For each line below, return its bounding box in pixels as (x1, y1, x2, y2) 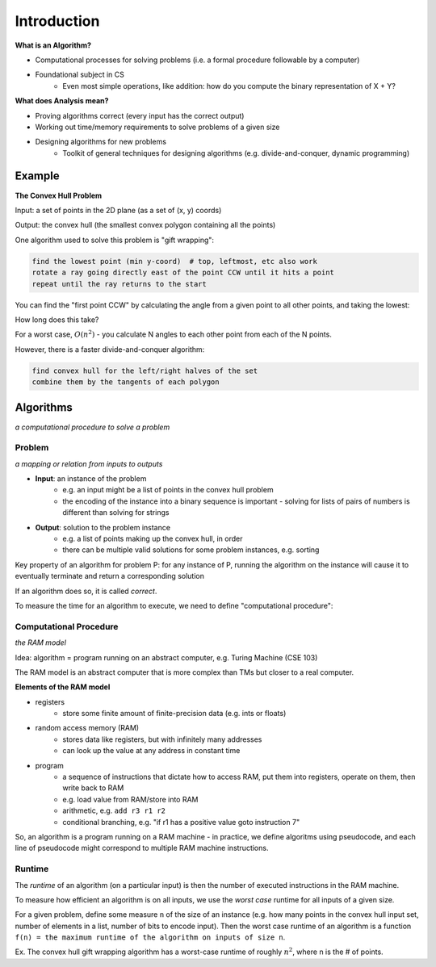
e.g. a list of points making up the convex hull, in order (62, 534, 243, 544)
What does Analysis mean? (15, 96, 109, 106)
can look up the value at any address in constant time (62, 746, 241, 756)
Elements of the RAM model (15, 682, 111, 692)
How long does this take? (15, 315, 99, 324)
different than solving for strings (62, 508, 170, 517)
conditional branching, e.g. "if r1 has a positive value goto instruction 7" (62, 817, 300, 827)
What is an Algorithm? (15, 40, 92, 50)
